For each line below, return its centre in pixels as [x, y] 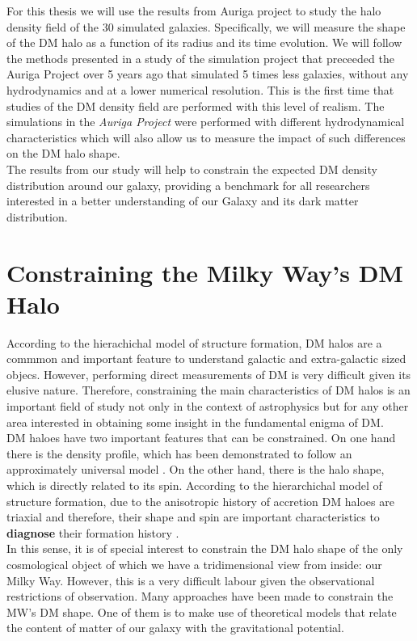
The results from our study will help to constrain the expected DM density [192, 169]
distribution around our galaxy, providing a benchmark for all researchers [188, 185]
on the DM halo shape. [63, 153]
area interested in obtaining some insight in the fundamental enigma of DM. [195, 422]
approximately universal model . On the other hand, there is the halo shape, [196, 469]
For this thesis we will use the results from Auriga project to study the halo [194, 11]
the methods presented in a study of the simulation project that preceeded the [200, 58]
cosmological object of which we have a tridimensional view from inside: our [194, 564]
